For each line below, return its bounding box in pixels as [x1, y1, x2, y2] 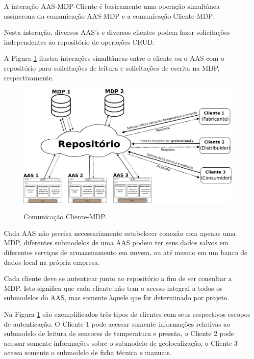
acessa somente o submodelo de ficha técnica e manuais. [4, 347, 172, 358]
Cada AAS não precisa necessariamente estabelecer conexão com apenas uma [4, 228, 236, 238]
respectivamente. [4, 72, 54, 82]
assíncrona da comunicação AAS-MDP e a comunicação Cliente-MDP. [4, 10, 214, 21]
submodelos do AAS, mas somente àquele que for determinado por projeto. [4, 292, 229, 303]
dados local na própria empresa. [4, 256, 100, 267]
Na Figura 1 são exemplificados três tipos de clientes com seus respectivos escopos [4, 308, 251, 319]
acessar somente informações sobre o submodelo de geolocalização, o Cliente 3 [4, 337, 238, 348]
